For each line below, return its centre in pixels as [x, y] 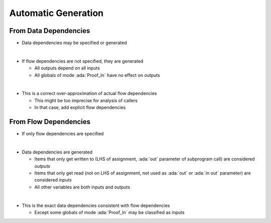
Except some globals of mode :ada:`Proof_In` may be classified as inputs [110, 212]
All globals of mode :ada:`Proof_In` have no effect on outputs [97, 75]
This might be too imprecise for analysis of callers [86, 100]
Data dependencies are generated [57, 152]
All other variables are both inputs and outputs [82, 187]
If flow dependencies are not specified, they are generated [83, 61]
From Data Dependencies [50, 31]
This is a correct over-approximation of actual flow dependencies [90, 93]
